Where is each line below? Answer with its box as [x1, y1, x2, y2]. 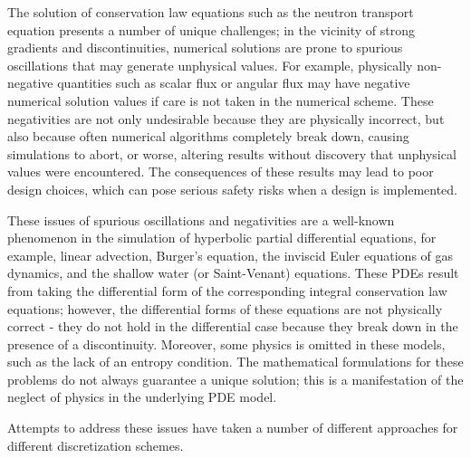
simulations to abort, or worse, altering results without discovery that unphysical [7, 144, 457, 163]
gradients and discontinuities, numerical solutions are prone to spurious [7, 38, 403, 57]
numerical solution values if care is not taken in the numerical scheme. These [7, 91, 434, 110]
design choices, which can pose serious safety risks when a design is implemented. [7, 179, 457, 198]
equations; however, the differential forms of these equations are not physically [7, 299, 443, 318]
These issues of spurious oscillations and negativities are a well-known [7, 210, 395, 229]
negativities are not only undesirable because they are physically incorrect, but [7, 109, 445, 128]
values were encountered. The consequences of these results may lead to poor [7, 162, 434, 181]
